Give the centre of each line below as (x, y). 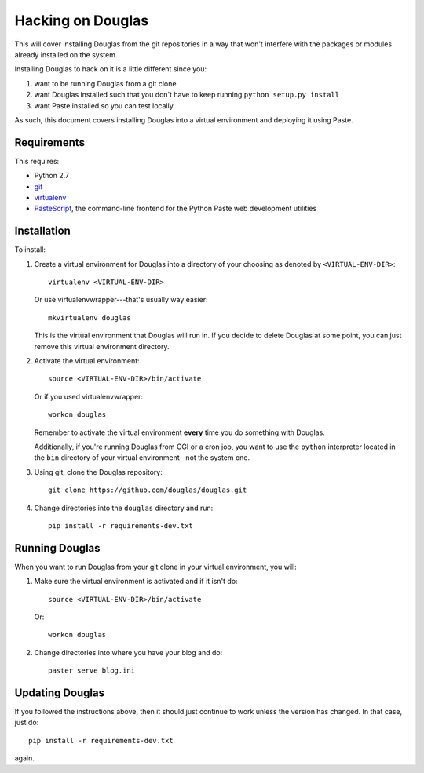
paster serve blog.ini (92, 671)
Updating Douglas (60, 693)
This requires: (37, 161)
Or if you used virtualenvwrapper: (89, 396)
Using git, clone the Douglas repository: (98, 472)
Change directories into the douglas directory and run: (124, 508)
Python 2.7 (52, 176)
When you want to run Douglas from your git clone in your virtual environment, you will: (156, 567)
